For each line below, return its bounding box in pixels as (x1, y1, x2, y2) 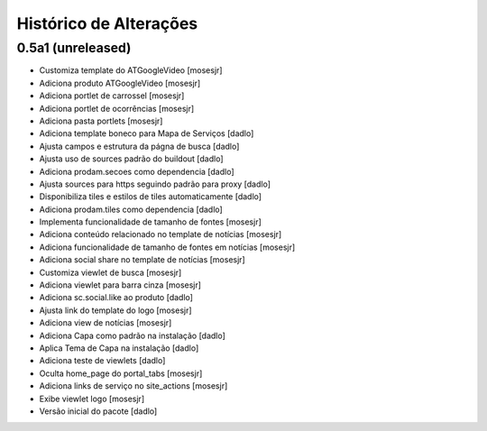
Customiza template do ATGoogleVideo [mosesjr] (39, 65, 223, 76)
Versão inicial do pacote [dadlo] (39, 406, 158, 417)
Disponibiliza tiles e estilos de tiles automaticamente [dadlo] (39, 191, 262, 202)
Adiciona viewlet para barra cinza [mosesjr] (39, 280, 202, 290)
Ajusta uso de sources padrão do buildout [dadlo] (39, 153, 225, 164)
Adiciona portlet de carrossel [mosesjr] (39, 90, 185, 101)
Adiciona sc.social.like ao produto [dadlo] (39, 292, 194, 303)
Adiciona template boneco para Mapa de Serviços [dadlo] (39, 128, 254, 139)
